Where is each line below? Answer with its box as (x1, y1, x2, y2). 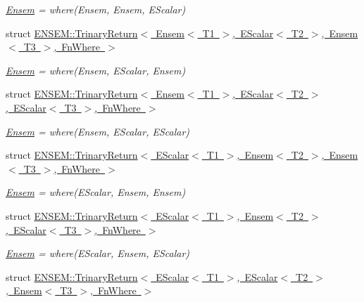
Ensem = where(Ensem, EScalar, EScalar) (6, 124, 190, 138)
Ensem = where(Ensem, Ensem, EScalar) (6, 2, 186, 16)
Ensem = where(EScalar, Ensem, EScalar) (6, 246, 190, 261)
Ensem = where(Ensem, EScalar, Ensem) (6, 63, 186, 77)
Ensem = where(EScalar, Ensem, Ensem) (6, 185, 186, 199)
